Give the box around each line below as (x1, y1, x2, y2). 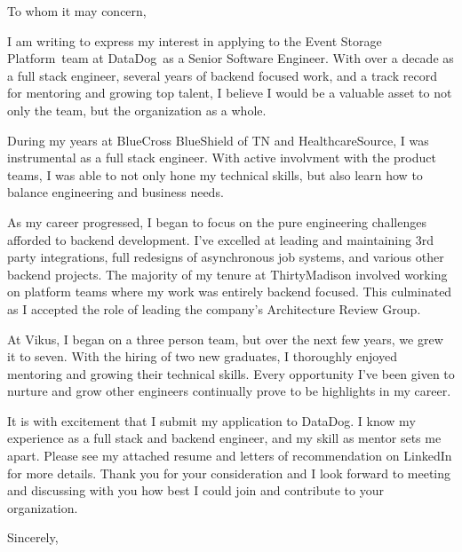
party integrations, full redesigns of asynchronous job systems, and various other (7, 248, 444, 266)
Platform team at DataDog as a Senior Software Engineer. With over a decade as (7, 49, 454, 67)
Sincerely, (7, 528, 59, 547)
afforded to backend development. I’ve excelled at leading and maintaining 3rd (7, 230, 434, 248)
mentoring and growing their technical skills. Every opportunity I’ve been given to (7, 364, 455, 382)
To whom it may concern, (7, 2, 147, 20)
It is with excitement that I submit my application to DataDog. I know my (7, 411, 416, 430)
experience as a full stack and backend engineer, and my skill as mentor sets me (7, 429, 442, 447)
